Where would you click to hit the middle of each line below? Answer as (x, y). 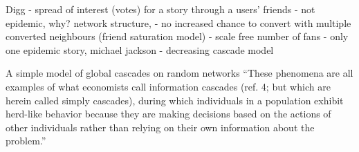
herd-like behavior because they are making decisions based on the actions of (168, 114)
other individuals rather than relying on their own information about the (160, 127)
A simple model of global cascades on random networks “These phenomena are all (179, 73)
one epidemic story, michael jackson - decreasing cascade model (140, 49)
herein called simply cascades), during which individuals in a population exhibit (175, 100)
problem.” (26, 141)
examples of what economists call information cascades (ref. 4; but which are (168, 86)
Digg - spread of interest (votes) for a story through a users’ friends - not (160, 9)
